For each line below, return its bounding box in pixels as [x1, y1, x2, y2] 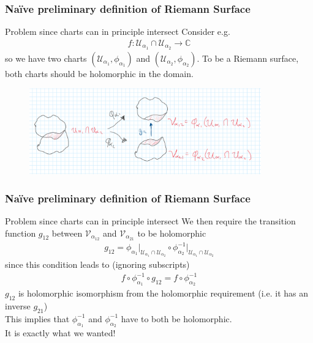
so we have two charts [5, 51, 87, 64]
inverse [5, 300, 31, 312]
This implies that [5, 312, 70, 325]
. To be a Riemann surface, [197, 51, 299, 64]
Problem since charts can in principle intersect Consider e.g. [5, 25, 230, 38]
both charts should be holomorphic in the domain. [5, 67, 194, 79]
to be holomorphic [137, 226, 206, 239]
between [51, 226, 83, 239]
